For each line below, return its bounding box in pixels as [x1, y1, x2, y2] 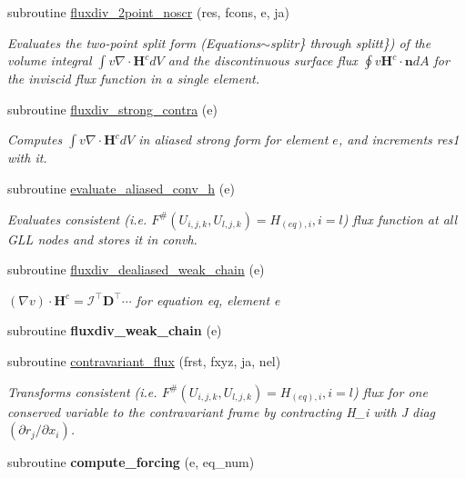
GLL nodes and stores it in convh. [7, 229, 198, 248]
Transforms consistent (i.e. [7, 382, 157, 401]
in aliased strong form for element [138, 130, 329, 149]
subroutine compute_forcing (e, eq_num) [7, 453, 255, 472]
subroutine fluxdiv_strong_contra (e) [7, 99, 218, 118]
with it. [7, 148, 47, 167]
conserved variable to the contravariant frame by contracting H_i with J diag [7, 402, 436, 421]
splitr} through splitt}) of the [270, 33, 431, 52]
